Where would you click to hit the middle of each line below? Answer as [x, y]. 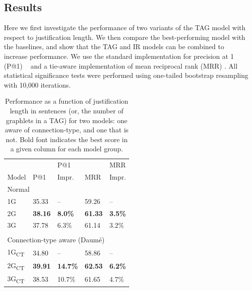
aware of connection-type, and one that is [67, 130]
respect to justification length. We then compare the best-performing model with [125, 37]
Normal [19, 189]
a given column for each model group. [67, 149]
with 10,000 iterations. [38, 84]
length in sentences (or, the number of [67, 110]
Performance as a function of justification [67, 101]
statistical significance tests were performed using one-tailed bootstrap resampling [126, 75]
